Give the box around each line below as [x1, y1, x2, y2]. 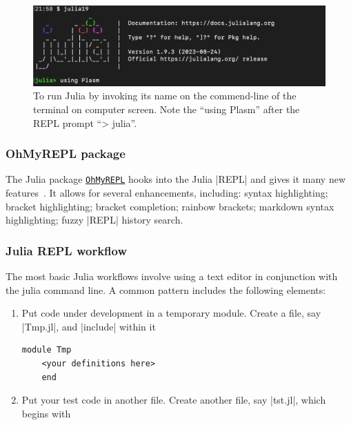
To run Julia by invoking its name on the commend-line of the [33, 88, 297, 103]
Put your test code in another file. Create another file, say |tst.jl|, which [21, 393, 326, 407]
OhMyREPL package [6, 145, 126, 162]
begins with [21, 406, 71, 420]
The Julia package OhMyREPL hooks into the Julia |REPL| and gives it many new [6, 172, 345, 186]
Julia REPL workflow [6, 241, 128, 259]
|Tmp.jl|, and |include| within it [21, 319, 156, 333]
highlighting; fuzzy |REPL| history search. [6, 212, 183, 227]
